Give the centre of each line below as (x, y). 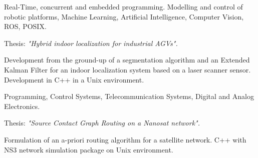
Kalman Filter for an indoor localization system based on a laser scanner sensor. (127, 69)
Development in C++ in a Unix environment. (74, 79)
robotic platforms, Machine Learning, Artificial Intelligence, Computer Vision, (124, 16)
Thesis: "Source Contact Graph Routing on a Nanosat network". (102, 123)
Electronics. (22, 106)
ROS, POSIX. (25, 26)
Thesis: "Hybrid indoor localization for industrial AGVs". (91, 43)
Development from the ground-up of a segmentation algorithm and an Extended (127, 60)
